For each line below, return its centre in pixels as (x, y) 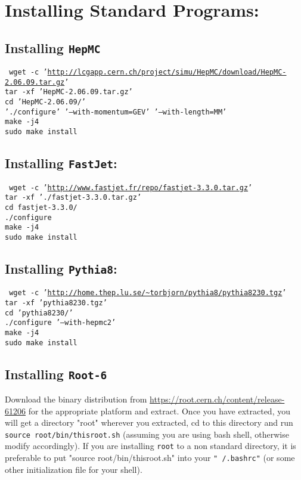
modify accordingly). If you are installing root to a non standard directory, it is (150, 446)
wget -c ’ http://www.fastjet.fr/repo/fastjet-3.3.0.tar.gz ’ (131, 188)
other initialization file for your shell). (74, 469)
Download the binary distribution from (76, 399)
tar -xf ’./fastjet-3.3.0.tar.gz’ (73, 198)
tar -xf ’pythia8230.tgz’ (56, 303)
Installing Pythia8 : (61, 268)
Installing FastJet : (61, 163)
